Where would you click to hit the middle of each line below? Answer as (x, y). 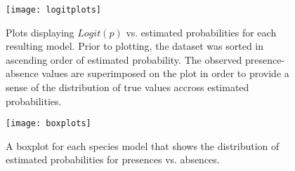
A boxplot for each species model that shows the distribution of (143, 145)
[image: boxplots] (48, 124)
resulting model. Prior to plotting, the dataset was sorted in (135, 46)
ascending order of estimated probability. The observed (124, 59)
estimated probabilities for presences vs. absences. (113, 159)
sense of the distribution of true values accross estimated (127, 87)
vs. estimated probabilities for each (201, 32)
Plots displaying (40, 32)
